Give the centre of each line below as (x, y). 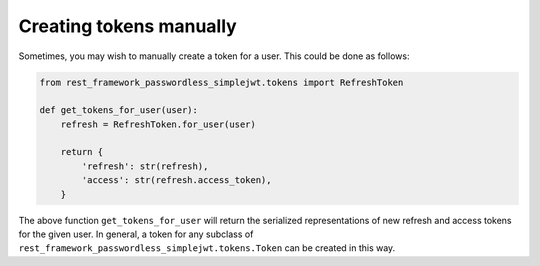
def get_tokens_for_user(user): (119, 110)
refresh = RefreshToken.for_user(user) (158, 124)
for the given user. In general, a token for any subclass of (136, 234)
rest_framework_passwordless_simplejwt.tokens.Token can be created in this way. (207, 248)
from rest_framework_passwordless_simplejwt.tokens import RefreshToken (221, 82)
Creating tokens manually (127, 26)
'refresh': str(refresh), (145, 166)
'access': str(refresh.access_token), (176, 180)
